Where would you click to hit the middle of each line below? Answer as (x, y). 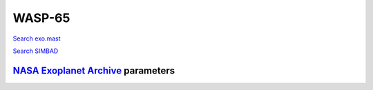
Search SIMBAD (36, 51)
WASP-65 (41, 18)
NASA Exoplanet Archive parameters (94, 70)
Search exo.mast (37, 38)
